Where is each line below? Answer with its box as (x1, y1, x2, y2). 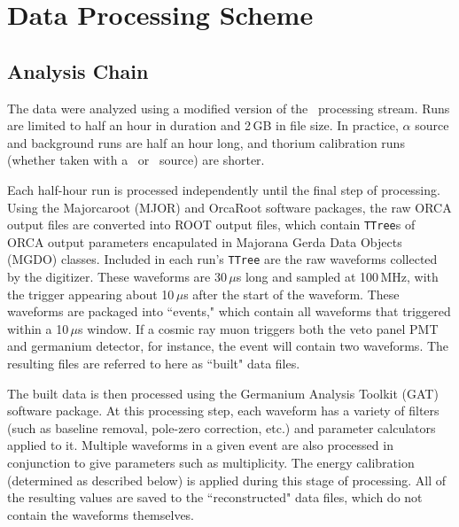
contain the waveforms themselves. (7, 505, 195, 523)
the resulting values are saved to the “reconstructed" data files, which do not (7, 488, 423, 507)
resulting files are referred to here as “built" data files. (7, 354, 300, 373)
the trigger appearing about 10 (7, 284, 175, 303)
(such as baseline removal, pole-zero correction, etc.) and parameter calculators (7, 418, 436, 437)
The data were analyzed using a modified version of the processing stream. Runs (7, 98, 450, 117)
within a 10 (7, 319, 69, 337)
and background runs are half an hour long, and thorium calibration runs (7, 133, 405, 151)
